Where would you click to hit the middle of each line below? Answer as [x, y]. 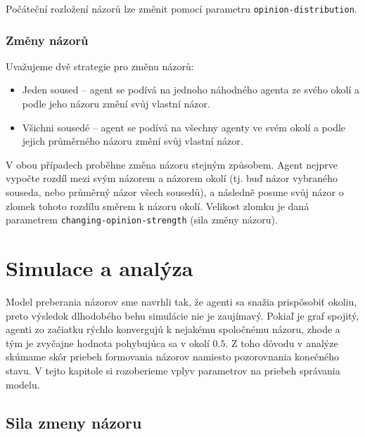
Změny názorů [47, 40]
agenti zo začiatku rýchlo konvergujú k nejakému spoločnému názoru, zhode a [173, 329]
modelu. [23, 384]
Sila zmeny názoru [74, 422]
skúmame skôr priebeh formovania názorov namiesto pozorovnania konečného [173, 357]
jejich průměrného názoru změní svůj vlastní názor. [133, 141]
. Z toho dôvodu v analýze [282, 343]
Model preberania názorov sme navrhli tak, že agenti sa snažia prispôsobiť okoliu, [181, 301]
